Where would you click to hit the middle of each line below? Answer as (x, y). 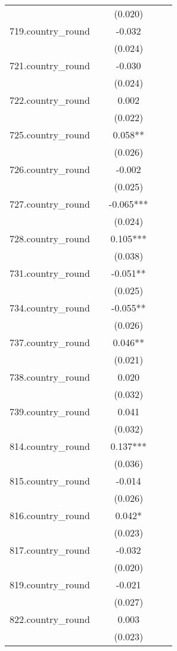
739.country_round (50, 411)
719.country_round (50, 31)
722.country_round (50, 100)
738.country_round (50, 377)
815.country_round (50, 481)
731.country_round (50, 273)
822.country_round (50, 619)
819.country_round (50, 584)
